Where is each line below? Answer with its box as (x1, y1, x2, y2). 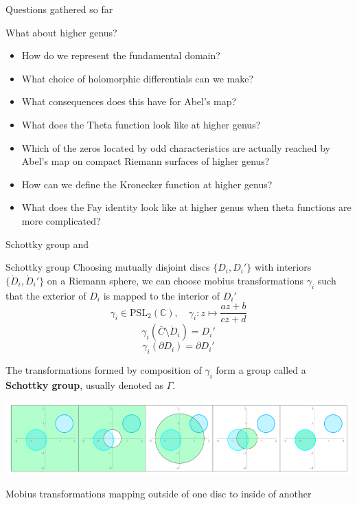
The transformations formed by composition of (5, 362, 202, 377)
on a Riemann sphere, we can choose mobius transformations (47, 273, 304, 287)
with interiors (254, 260, 312, 274)
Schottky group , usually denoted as (5, 377, 164, 392)
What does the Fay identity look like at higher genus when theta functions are (21, 200, 352, 214)
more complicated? (21, 213, 101, 227)
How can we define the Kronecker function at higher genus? (21, 177, 273, 191)
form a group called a (216, 362, 306, 377)
